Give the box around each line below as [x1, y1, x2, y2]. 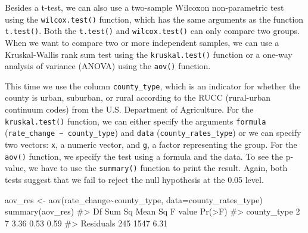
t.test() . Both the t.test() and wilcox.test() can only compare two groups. [5, 24, 300, 37]
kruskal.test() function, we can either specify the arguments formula [5, 114, 266, 127]
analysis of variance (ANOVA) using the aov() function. [5, 60, 211, 72]
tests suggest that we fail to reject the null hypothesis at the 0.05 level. [5, 173, 264, 185]
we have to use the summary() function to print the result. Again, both [29, 161, 288, 174]
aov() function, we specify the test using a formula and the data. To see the [5, 150, 284, 162]
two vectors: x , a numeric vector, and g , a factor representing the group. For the [5, 138, 297, 150]
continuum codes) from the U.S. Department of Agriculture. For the [5, 103, 254, 116]
